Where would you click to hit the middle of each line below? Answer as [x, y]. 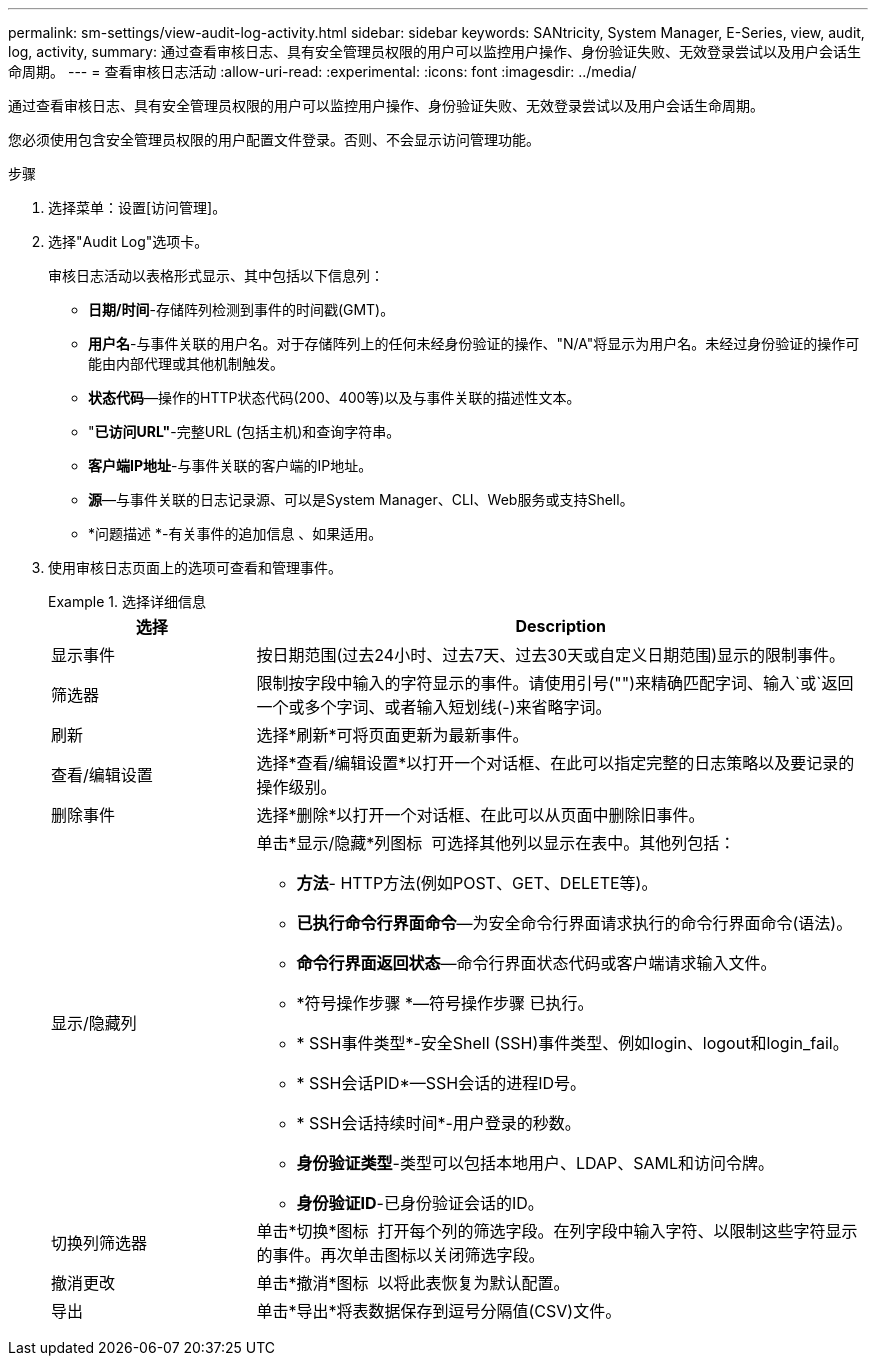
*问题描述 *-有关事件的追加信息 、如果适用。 [235, 533]
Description [560, 626]
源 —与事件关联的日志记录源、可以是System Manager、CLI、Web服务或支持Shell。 [361, 499]
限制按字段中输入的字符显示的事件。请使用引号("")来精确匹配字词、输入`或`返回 [555, 683]
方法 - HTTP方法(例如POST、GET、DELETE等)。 [477, 883]
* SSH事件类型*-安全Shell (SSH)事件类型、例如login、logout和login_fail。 [572, 1043]
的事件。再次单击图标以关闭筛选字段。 [400, 1255]
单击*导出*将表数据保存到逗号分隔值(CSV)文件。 [439, 1311]
